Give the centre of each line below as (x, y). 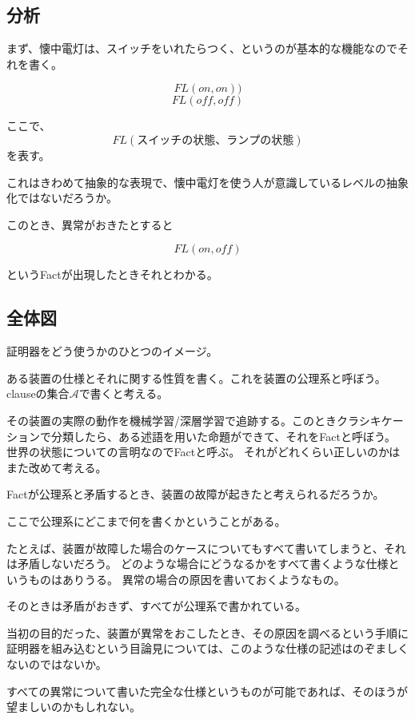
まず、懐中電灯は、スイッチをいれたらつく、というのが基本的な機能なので (202, 48)
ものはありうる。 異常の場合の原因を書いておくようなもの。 (187, 579)
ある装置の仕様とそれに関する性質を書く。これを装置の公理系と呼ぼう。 (196, 377)
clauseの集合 (38, 393)
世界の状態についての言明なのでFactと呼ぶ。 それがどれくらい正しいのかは (204, 452)
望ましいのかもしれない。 (74, 707)
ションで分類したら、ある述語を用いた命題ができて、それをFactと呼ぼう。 (202, 436)
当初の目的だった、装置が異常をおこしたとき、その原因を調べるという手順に (208, 632)
